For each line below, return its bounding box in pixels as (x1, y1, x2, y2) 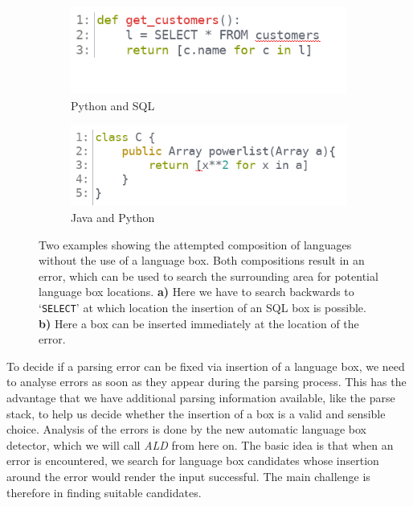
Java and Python (71, 209, 155, 226)
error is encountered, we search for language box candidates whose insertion (6, 452, 379, 469)
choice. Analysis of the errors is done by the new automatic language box (6, 421, 367, 438)
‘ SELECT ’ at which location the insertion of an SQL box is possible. (39, 299, 366, 316)
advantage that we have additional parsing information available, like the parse (6, 389, 395, 406)
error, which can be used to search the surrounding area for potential (39, 267, 378, 284)
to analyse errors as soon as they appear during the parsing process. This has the (6, 373, 407, 390)
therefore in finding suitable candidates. (6, 483, 202, 500)
